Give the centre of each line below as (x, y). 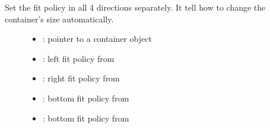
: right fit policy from (81, 78)
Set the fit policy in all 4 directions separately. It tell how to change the (135, 7)
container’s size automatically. (59, 19)
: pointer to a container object (97, 39)
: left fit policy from (78, 58)
